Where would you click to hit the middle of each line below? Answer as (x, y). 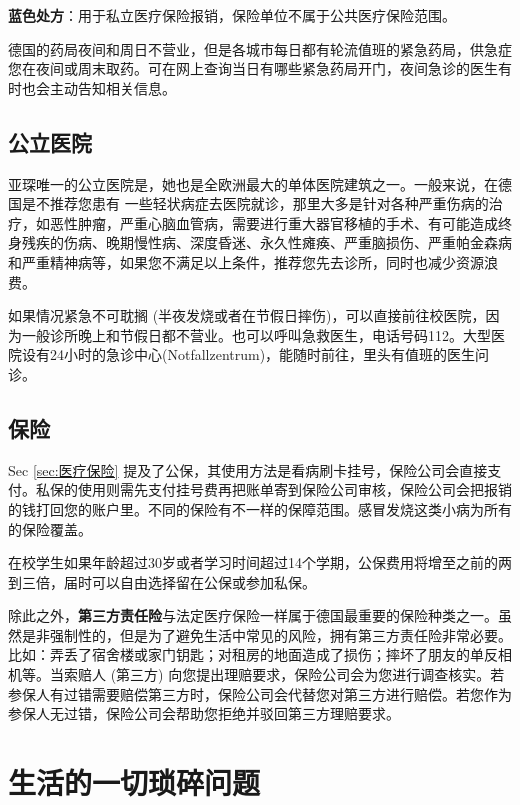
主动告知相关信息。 (112, 87)
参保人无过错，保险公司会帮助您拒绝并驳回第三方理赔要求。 (204, 713)
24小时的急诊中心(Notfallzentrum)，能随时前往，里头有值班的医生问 (269, 354)
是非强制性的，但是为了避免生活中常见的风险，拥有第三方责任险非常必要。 (266, 634)
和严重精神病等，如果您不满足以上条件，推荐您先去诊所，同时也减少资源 (246, 261)
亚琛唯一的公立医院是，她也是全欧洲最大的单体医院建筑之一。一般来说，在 (253, 183)
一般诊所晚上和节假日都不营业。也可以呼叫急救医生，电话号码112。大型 (256, 334)
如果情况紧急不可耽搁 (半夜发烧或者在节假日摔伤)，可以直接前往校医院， (247, 315)
